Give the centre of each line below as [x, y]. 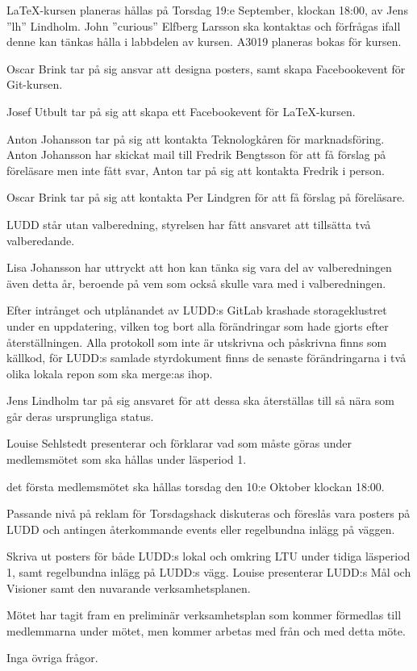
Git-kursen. [35, 84]
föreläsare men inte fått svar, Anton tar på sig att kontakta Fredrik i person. [196, 170]
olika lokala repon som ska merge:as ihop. [110, 373]
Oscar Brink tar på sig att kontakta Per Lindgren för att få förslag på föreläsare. [206, 197]
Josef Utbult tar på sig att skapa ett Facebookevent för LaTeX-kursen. [181, 111]
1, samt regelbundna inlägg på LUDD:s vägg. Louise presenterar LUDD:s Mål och [209, 572]
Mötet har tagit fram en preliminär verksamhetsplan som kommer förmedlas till [204, 615]
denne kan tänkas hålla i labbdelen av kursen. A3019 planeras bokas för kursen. [204, 42]
